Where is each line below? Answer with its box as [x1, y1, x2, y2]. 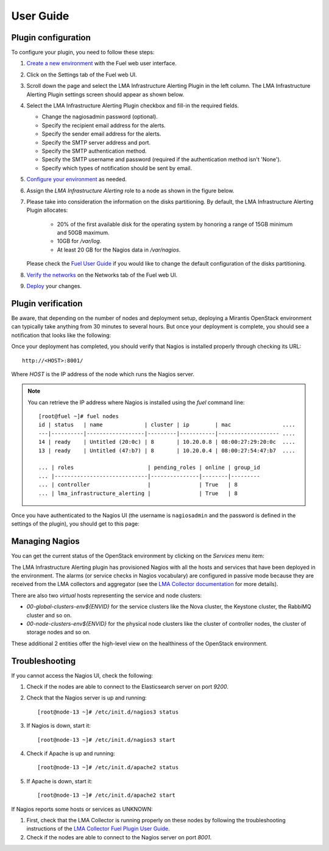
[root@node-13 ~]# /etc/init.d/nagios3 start [37, 736, 176, 743]
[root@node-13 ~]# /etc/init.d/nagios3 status [37, 708, 179, 715]
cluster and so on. [26, 611, 72, 619]
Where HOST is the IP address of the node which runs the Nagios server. [11, 370, 195, 378]
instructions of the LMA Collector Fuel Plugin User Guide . [26, 825, 170, 833]
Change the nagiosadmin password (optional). [41, 113, 158, 120]
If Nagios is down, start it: [26, 722, 91, 730]
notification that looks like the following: [11, 331, 111, 339]
